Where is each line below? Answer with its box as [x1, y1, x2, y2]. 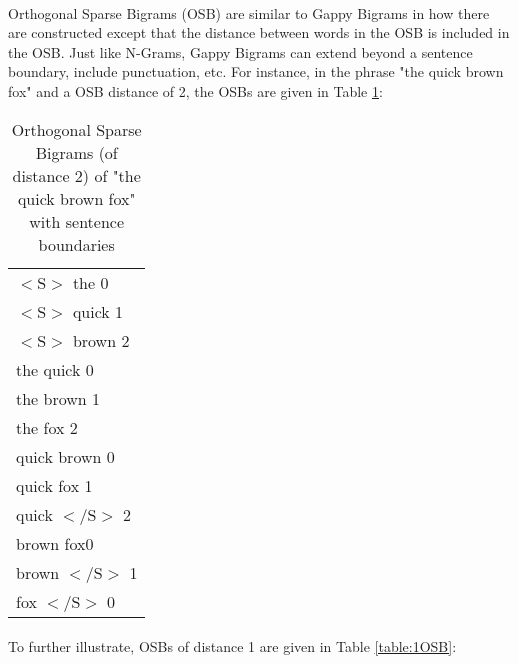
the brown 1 [16, 386, 101, 410]
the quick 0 [16, 357, 94, 381]
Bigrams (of [35, 140, 118, 164]
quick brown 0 [16, 444, 115, 468]
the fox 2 [16, 415, 78, 439]
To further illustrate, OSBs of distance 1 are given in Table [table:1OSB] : [8, 636, 457, 657]
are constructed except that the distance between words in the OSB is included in [8, 22, 510, 43]
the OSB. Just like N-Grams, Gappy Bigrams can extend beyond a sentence [8, 41, 473, 62]
